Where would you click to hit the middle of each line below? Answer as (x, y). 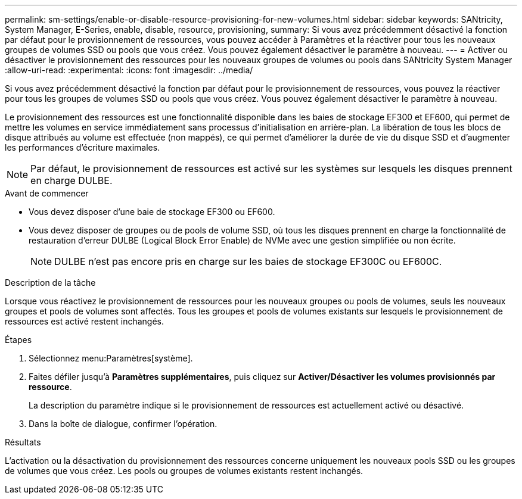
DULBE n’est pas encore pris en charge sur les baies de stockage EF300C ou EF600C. (248, 261)
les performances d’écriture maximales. (83, 147)
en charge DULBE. (72, 180)
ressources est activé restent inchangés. (84, 321)
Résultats (23, 442)
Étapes (18, 340)
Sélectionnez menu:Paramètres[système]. (111, 358)
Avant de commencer (47, 193)
